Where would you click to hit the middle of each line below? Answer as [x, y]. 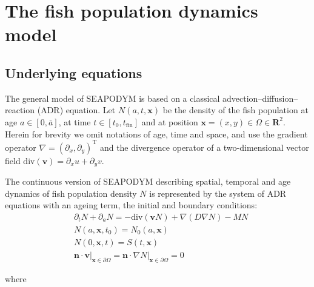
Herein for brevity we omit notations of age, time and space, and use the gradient [156, 134]
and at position [170, 121]
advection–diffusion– [260, 98]
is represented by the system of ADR [218, 193]
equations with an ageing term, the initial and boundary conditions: [131, 205]
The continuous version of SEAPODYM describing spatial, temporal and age [148, 181]
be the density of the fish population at [235, 110]
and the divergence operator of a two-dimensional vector [204, 147]
